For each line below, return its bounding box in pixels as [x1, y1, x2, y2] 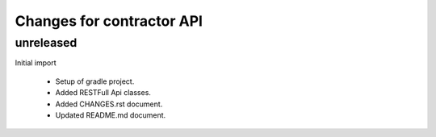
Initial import [15, 58, 57, 68]
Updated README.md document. [55, 110, 166, 120]
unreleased [15, 35, 78, 50]
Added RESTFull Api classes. [55, 88, 151, 98]
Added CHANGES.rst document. [55, 99, 163, 109]
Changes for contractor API [15, 12, 203, 30]
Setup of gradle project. [55, 77, 135, 86]
